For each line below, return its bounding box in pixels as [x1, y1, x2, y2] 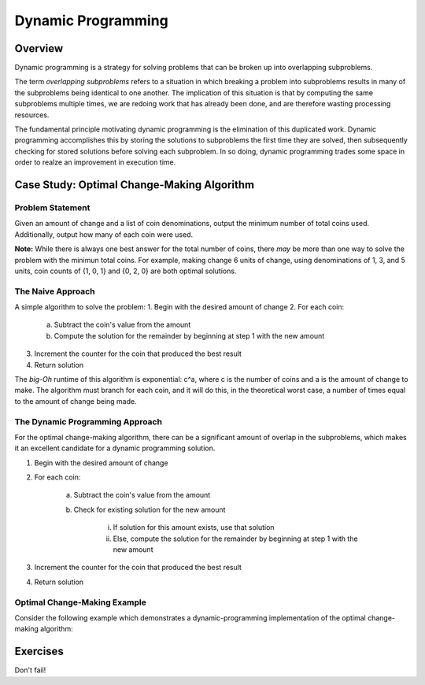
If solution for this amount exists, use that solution [113, 523, 275, 532]
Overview [14, 42, 64, 55]
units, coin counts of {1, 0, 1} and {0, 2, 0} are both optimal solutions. [14, 266, 237, 276]
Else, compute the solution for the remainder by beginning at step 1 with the [113, 534, 358, 543]
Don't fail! [14, 665, 46, 675]
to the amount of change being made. [14, 396, 137, 405]
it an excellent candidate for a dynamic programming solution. [14, 443, 216, 453]
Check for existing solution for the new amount [73, 505, 226, 514]
